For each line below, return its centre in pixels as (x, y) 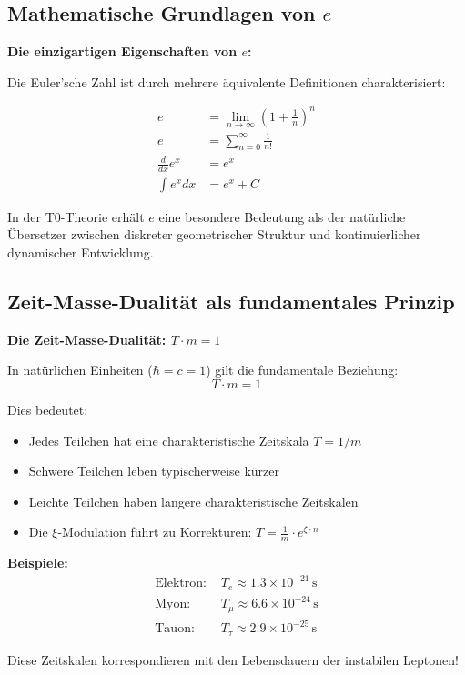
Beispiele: (38, 563)
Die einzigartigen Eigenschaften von (122, 51)
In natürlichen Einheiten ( (80, 370)
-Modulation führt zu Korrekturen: (155, 532)
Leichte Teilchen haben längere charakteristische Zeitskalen (193, 501)
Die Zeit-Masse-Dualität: (87, 339)
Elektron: (181, 584)
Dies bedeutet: (48, 410)
